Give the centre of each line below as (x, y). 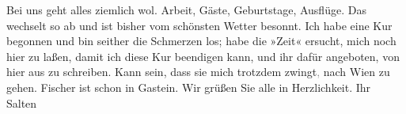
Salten (22, 103)
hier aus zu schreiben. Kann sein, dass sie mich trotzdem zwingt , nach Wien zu (198, 72)
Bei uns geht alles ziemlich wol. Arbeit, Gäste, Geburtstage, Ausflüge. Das (186, 9)
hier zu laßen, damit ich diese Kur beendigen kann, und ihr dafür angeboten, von (203, 56)
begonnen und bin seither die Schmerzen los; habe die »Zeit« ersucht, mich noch (201, 41)
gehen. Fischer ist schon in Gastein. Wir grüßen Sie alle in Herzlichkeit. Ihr (189, 87)
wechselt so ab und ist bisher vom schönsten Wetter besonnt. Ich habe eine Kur (199, 25)
